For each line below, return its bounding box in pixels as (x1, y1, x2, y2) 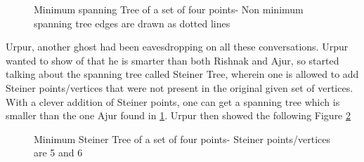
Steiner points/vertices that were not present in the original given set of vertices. (6, 80, 353, 95)
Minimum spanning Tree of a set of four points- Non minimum (34, 2, 304, 16)
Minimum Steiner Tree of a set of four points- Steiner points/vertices (34, 131, 331, 146)
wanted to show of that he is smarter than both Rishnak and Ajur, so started (6, 53, 339, 67)
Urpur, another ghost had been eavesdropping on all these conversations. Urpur (6, 39, 349, 54)
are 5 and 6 (34, 145, 83, 160)
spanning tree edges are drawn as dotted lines (34, 15, 230, 30)
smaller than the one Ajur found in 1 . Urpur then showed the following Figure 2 (6, 108, 351, 123)
